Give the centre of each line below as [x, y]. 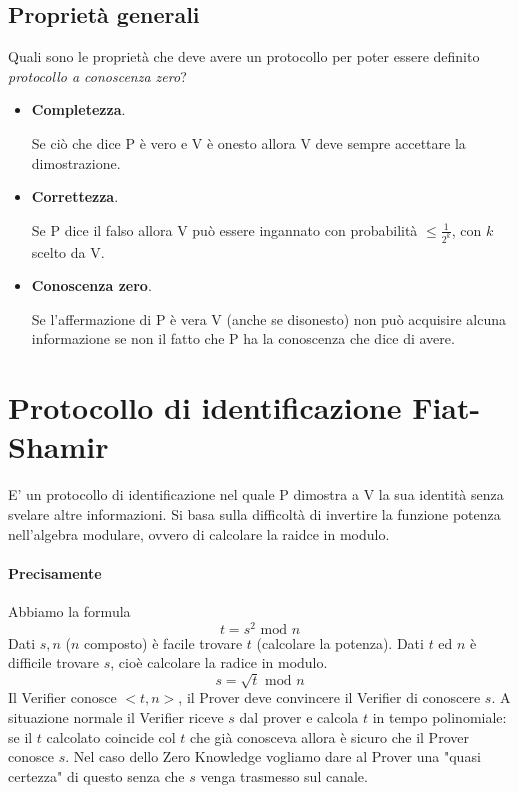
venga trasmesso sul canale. [284, 775]
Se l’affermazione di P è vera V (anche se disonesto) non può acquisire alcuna [269, 318]
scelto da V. [68, 251]
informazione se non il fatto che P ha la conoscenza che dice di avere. [243, 338]
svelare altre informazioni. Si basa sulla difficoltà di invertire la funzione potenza [254, 513]
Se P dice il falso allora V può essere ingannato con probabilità [224, 229]
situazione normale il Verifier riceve [116, 716]
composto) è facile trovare [163, 642]
